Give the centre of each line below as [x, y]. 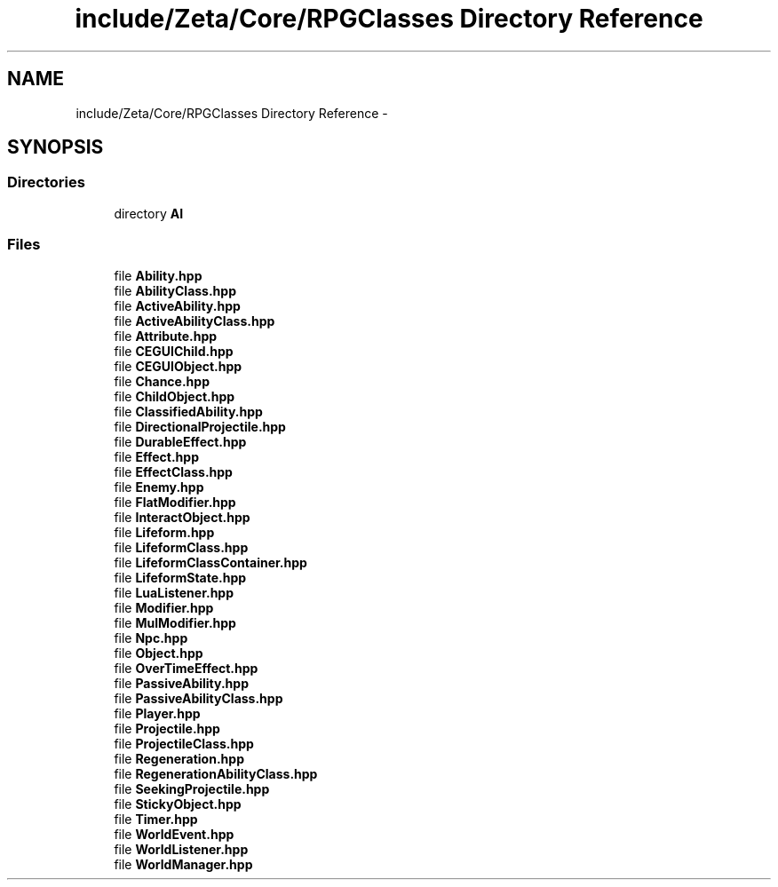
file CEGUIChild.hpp [174, 351]
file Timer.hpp [156, 819]
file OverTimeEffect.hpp [186, 668]
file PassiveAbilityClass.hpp [198, 698]
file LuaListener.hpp [174, 592]
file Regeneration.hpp [179, 758]
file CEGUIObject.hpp [178, 366]
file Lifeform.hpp [164, 532]
